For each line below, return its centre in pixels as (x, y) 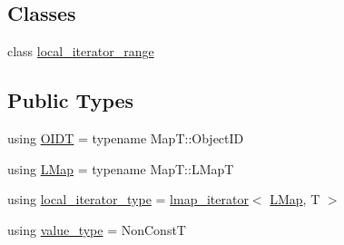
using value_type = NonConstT (97, 229)
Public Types (71, 100)
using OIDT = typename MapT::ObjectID (126, 138)
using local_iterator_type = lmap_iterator (128, 199)
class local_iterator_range (81, 51)
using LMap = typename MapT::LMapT (121, 168)
